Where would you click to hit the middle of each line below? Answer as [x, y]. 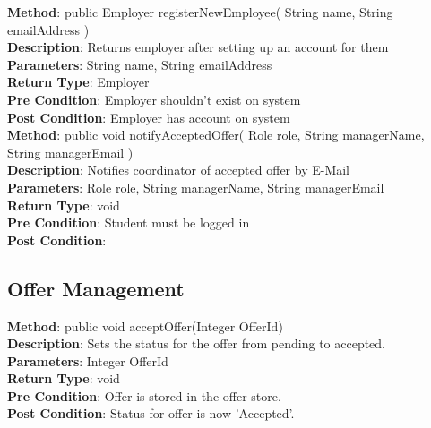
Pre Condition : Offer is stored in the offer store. [144, 395]
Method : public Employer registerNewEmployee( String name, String [200, 12]
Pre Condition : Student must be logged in [129, 223]
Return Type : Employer [78, 82]
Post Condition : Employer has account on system [149, 117]
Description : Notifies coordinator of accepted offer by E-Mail [179, 170]
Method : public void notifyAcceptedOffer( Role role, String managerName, [216, 135]
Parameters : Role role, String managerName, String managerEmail [196, 187]
